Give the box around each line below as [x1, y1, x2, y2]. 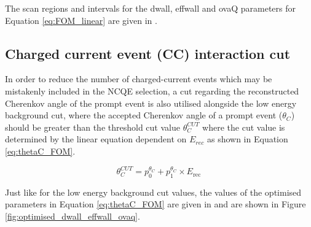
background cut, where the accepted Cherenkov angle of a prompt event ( [5, 109, 283, 121]
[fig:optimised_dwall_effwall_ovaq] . [5, 210, 140, 223]
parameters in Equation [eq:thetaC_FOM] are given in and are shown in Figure [5, 198, 306, 210]
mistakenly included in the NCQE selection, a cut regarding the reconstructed [5, 84, 299, 97]
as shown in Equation [207, 133, 288, 145]
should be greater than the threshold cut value [5, 120, 180, 133]
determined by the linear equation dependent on [5, 133, 187, 145]
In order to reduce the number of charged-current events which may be [5, 72, 272, 85]
